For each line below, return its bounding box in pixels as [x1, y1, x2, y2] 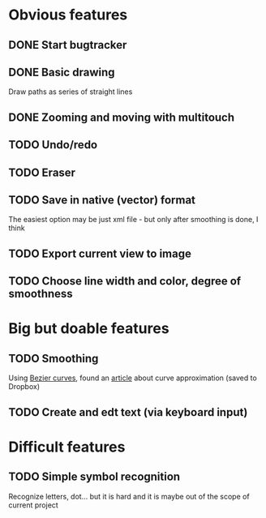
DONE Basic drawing [8, 65, 115, 79]
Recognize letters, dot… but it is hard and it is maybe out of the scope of [8, 491, 250, 501]
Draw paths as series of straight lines [8, 87, 133, 96]
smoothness [8, 287, 73, 301]
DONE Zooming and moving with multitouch [8, 110, 235, 124]
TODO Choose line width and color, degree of [8, 274, 242, 289]
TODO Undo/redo [8, 138, 98, 152]
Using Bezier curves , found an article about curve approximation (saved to [8, 373, 257, 383]
